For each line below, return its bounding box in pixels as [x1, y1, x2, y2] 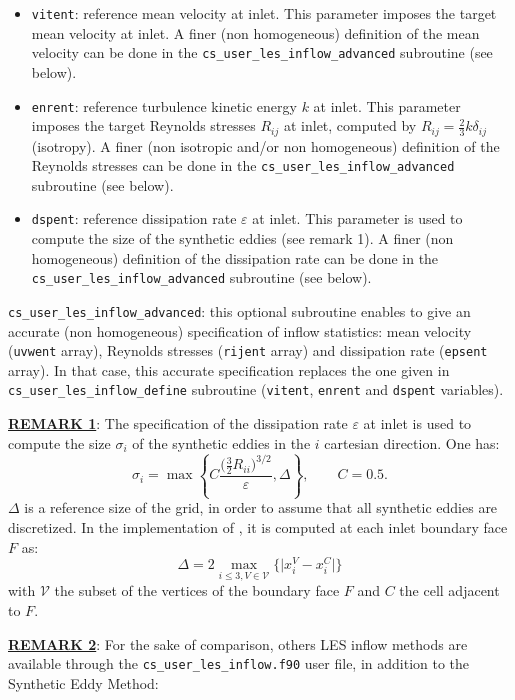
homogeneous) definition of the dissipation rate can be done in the [31, 247, 439, 268]
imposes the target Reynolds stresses [31, 115, 256, 136]
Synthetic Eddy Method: [8, 672, 159, 693]
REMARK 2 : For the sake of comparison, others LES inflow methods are [8, 633, 468, 654]
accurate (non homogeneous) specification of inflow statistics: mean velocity [8, 320, 472, 341]
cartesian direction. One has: [324, 432, 500, 453]
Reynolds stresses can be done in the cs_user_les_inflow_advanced [31, 155, 455, 176]
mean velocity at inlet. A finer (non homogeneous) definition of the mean [31, 22, 480, 43]
